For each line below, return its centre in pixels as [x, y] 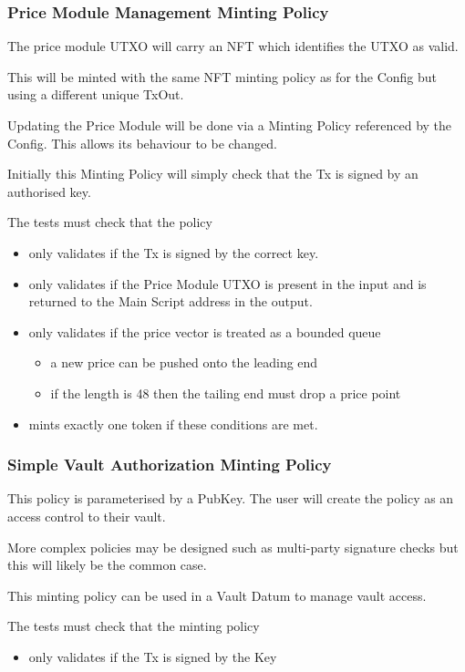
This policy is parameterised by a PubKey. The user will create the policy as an [231, 498]
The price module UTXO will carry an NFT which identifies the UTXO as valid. [233, 46]
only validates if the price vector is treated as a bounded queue [205, 331]
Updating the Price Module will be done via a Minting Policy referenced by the [230, 125]
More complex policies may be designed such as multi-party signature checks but [233, 547]
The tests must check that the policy [110, 222]
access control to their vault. [87, 516]
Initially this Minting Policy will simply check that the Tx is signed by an [213, 174]
